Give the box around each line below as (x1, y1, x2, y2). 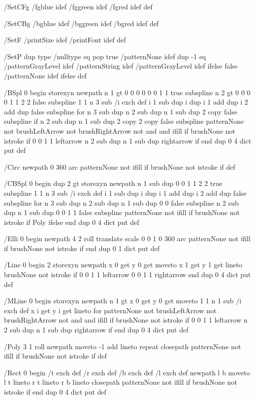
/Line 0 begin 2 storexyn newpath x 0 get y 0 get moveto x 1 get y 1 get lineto (4, 259, 243, 270)
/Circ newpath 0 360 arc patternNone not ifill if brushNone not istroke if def (4, 161, 235, 172)
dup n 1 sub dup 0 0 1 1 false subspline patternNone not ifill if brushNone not (4, 207, 240, 218)
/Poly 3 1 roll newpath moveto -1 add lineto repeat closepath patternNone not (4, 341, 241, 351)
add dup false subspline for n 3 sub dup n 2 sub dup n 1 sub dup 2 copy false (4, 106, 237, 116)
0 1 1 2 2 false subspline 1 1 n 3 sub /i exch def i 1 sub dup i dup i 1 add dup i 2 (4, 97, 248, 107)
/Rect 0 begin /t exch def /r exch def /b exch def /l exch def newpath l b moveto (4, 367, 250, 377)
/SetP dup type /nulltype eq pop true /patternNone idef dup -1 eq (4, 51, 206, 61)
